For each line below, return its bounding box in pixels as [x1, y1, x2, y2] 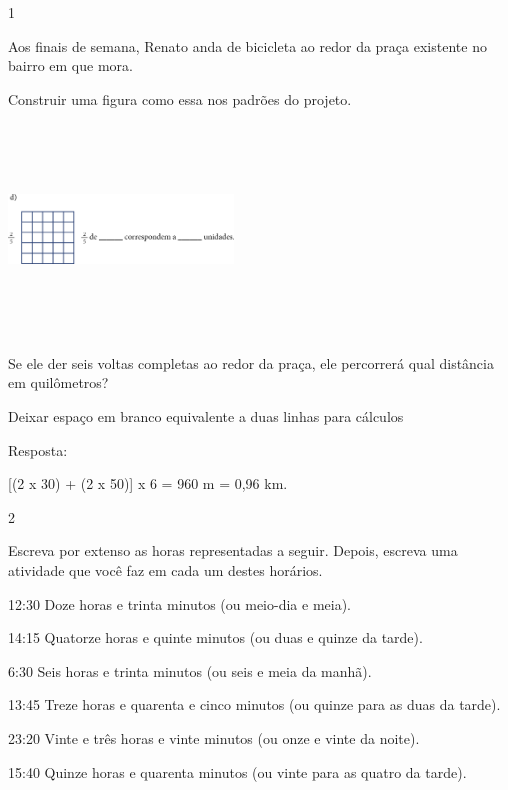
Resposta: [8, 439, 68, 460]
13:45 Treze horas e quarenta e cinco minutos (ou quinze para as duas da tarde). [8, 694, 501, 715]
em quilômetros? [8, 372, 109, 393]
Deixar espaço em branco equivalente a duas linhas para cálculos [8, 406, 404, 427]
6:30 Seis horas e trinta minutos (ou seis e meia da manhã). [8, 660, 372, 681]
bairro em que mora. [8, 55, 133, 76]
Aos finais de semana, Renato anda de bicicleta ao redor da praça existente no [8, 35, 487, 56]
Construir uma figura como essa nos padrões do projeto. [8, 88, 352, 109]
